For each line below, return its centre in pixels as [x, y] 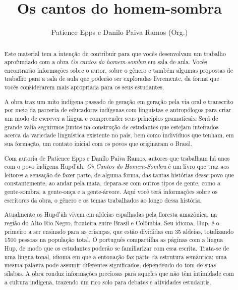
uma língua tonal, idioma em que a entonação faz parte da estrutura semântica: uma [115, 256]
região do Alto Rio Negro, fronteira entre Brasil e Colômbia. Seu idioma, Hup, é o [112, 223]
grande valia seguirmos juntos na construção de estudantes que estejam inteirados [111, 127]
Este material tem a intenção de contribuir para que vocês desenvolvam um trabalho [115, 53]
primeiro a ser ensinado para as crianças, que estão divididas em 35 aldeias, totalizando [119, 231]
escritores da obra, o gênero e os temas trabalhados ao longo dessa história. [103, 200]
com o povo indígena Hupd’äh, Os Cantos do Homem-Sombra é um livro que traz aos [116, 166]
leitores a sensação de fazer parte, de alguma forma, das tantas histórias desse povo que [119, 175]
